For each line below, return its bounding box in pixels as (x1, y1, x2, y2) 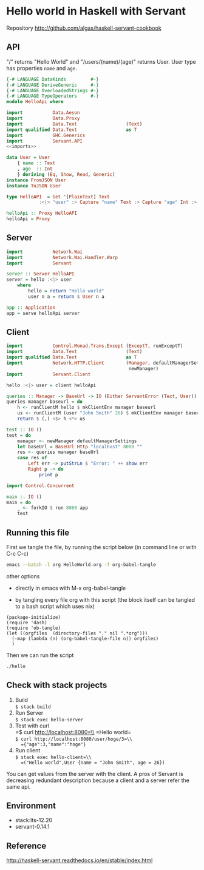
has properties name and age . (6, 64, 77, 72)
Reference (6, 840, 47, 851)
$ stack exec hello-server (15, 717, 84, 723)
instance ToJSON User (6, 183, 61, 189)
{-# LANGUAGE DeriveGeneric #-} (6, 82, 99, 88)
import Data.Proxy (6, 115, 80, 121)
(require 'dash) (6, 619, 47, 626)
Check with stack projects (6, 680, 107, 690)
